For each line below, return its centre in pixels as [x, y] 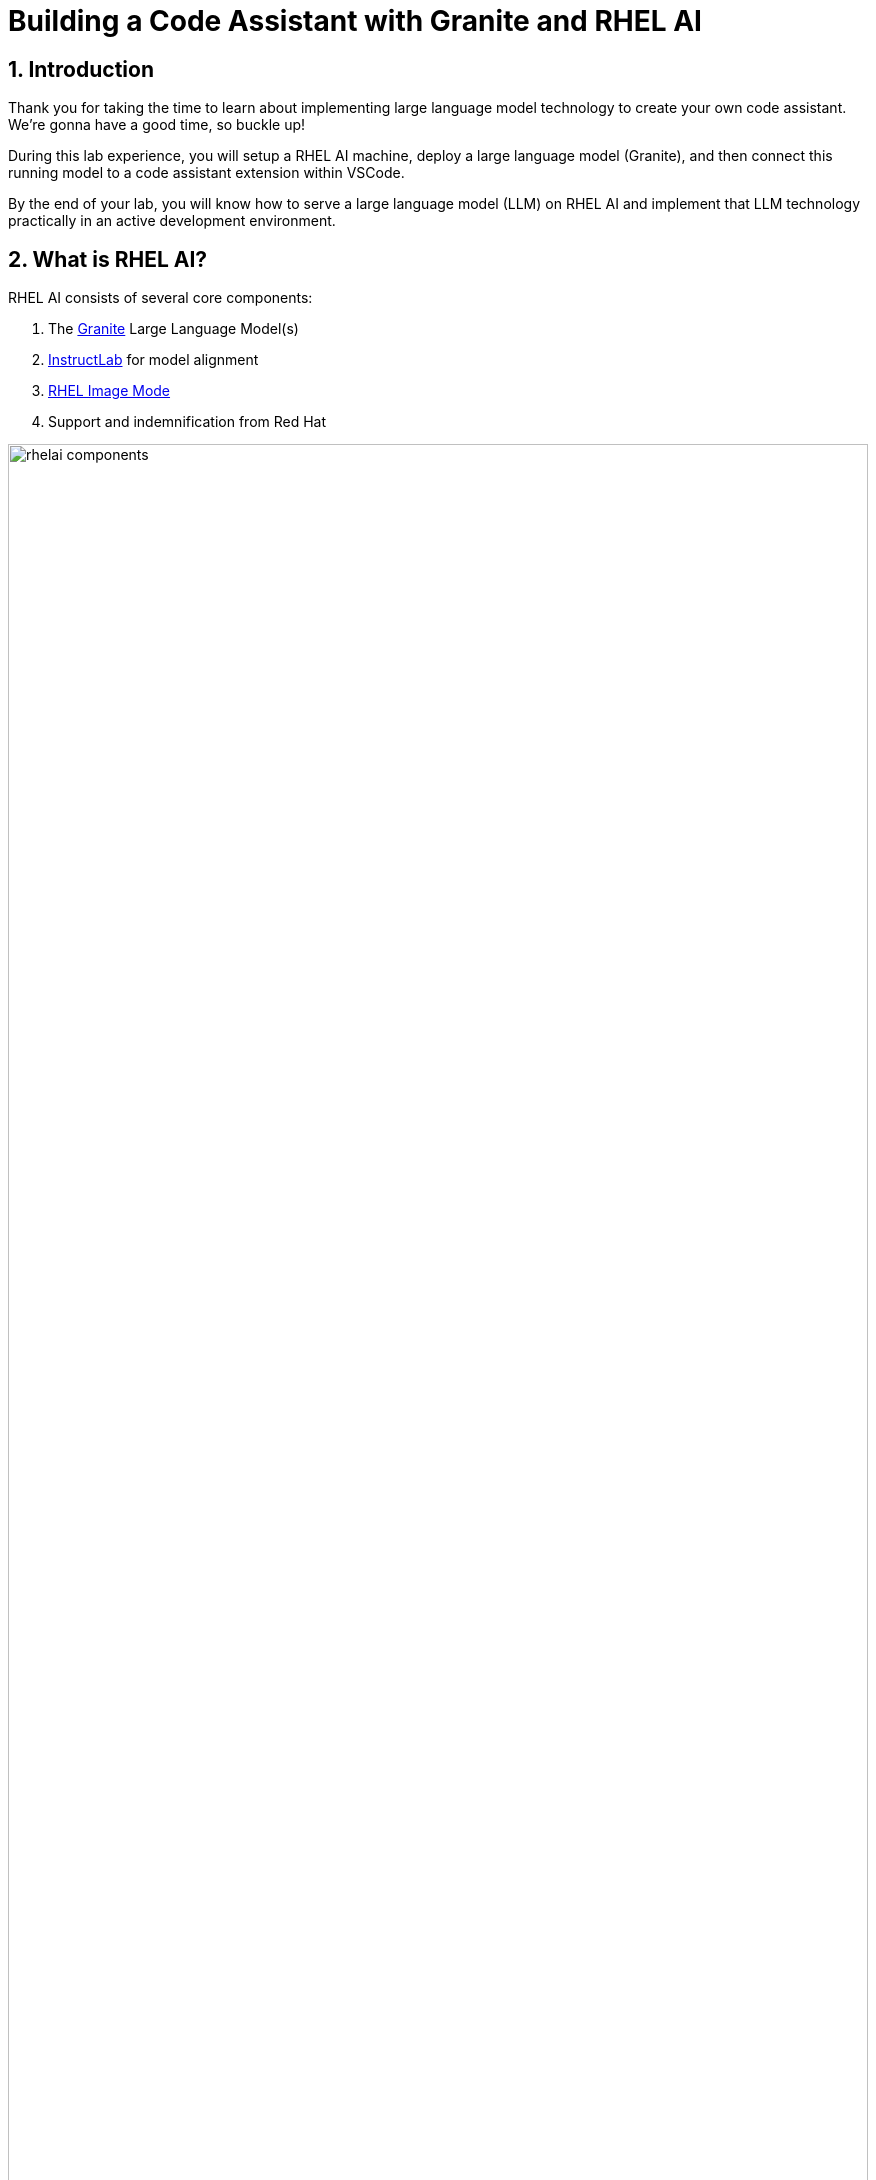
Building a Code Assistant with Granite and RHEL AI [355, 21]
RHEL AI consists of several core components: [160, 298]
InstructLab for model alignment [153, 360]
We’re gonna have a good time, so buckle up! [157, 125]
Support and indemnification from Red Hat [187, 422]
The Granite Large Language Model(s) [173, 329]
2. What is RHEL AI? [108, 259]
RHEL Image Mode [109, 391]
